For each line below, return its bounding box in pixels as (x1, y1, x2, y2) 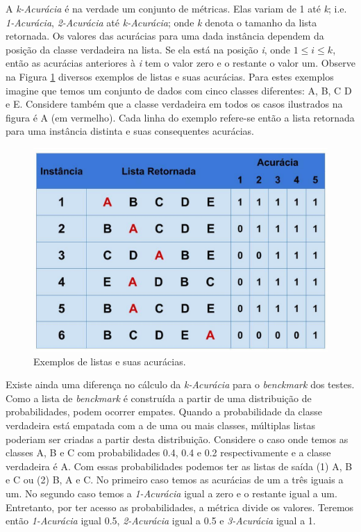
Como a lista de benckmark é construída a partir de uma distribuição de (6, 390, 312, 405)
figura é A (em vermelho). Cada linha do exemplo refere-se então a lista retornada (6, 110, 355, 124)
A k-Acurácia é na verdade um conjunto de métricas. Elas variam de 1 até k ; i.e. (6, 1, 347, 15)
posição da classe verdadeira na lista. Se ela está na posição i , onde (6, 42, 291, 56)
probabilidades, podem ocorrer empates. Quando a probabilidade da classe (6, 404, 322, 419)
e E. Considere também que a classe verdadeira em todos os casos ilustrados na (6, 97, 343, 111)
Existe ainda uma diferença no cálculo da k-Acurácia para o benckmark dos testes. (6, 377, 355, 392)
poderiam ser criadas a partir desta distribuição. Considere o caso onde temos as (6, 431, 349, 446)
